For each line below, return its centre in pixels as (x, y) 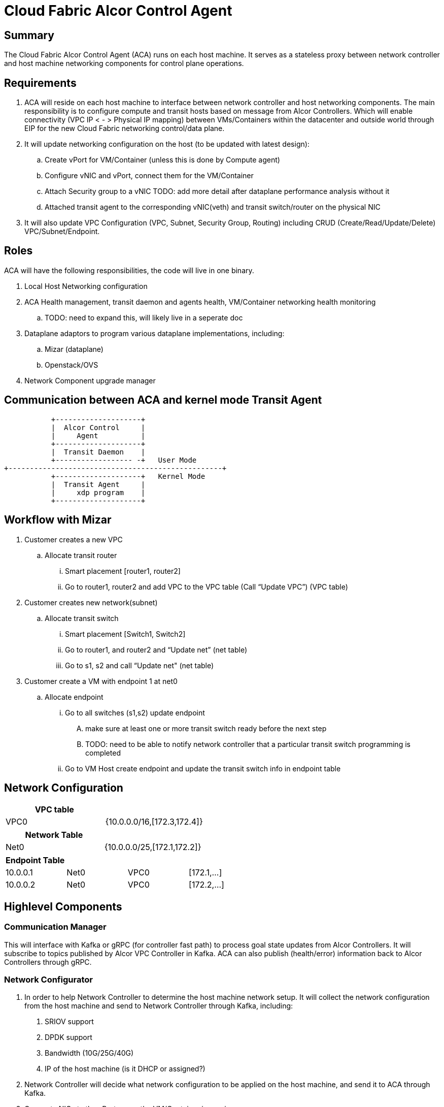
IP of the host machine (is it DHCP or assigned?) (125, 1069)
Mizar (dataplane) (74, 349)
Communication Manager (55, 927)
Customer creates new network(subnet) (91, 602)
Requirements (40, 83)
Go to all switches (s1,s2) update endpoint (135, 712)
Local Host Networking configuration (86, 286)
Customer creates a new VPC (74, 539)
